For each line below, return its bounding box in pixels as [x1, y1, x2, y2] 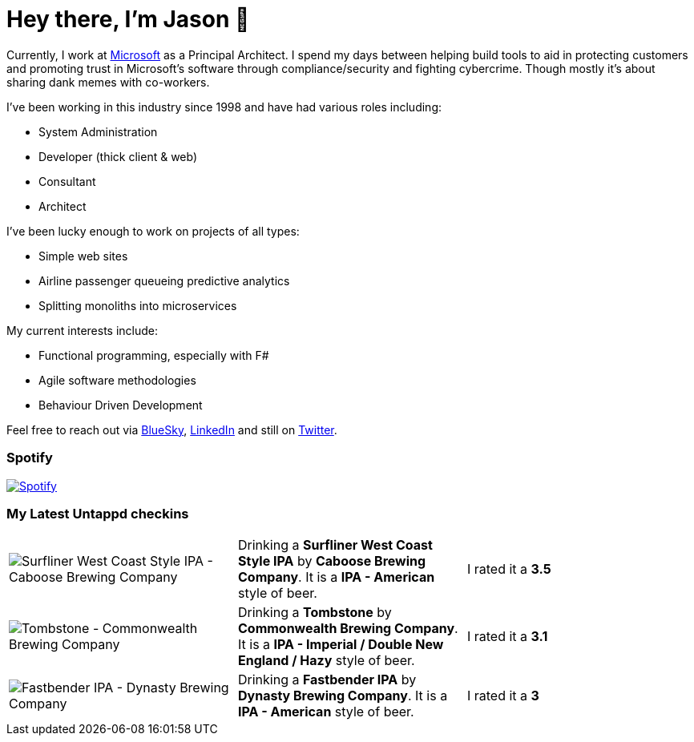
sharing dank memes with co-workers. [6, 75, 210, 89]
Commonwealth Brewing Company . [237, 620, 458, 637]
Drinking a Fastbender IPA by [237, 671, 417, 688]
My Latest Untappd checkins [6, 505, 189, 522]
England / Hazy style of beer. [237, 652, 415, 669]
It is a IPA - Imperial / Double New [237, 636, 444, 653]
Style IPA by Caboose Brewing [237, 553, 426, 570]
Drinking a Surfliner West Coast [237, 537, 433, 554]
